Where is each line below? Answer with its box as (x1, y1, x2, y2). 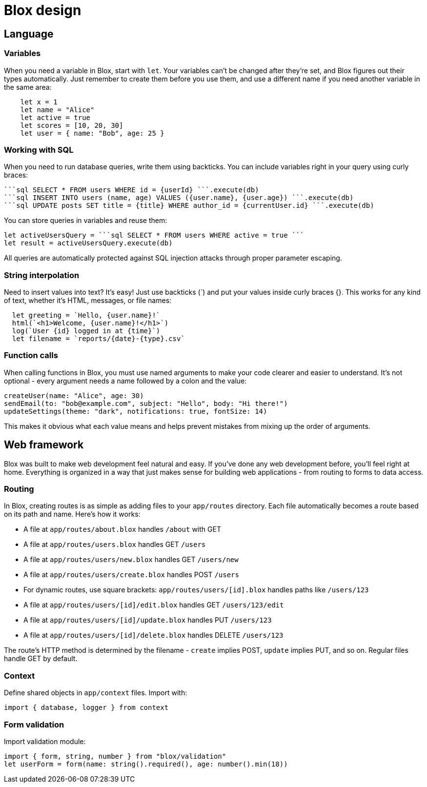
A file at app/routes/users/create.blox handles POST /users (23, 570, 239, 579)
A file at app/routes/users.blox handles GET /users (23, 540, 206, 549)
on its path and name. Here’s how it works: (4, 510, 141, 519)
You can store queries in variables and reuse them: (4, 216, 167, 225)
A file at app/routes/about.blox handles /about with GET (23, 525, 221, 534)
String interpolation (4, 270, 80, 280)
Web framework (4, 439, 84, 451)
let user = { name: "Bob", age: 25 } (20, 129, 164, 137)
